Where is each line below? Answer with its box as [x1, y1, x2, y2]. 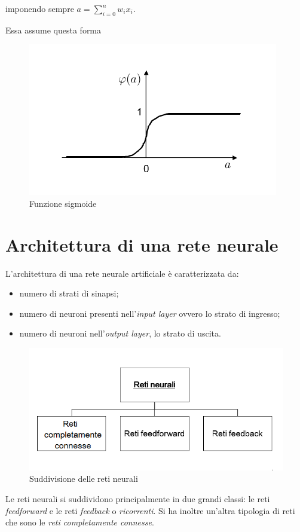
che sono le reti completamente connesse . [5, 516, 154, 528]
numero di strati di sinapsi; [19, 287, 119, 299]
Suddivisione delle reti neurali [29, 472, 138, 485]
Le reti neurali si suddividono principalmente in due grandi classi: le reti [5, 493, 270, 505]
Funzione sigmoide [29, 197, 97, 209]
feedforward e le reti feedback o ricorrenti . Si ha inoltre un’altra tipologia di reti [5, 504, 295, 516]
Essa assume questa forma [5, 23, 102, 36]
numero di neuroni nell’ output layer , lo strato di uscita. [19, 327, 221, 340]
